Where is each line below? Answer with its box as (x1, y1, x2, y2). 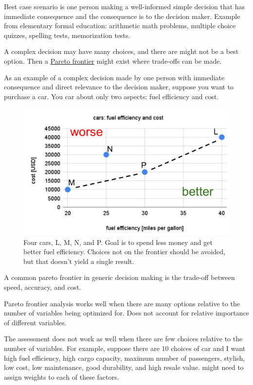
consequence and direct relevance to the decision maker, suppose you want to (4, 82, 234, 92)
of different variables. (4, 317, 67, 327)
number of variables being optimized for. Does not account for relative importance (4, 308, 249, 318)
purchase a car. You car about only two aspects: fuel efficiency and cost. (4, 91, 219, 101)
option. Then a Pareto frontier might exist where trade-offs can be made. (4, 55, 222, 66)
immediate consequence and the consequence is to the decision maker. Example (4, 11, 240, 21)
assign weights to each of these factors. (4, 371, 119, 382)
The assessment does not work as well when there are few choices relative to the (4, 333, 243, 344)
